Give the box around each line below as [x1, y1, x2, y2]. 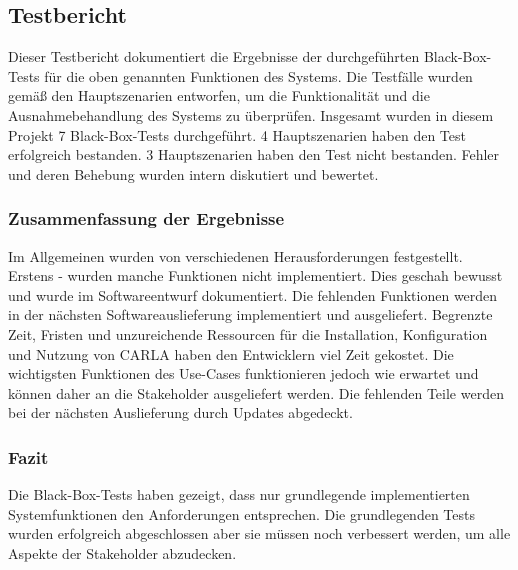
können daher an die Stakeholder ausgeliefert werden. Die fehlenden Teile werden [8, 382, 504, 403]
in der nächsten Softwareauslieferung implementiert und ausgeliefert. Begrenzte [8, 304, 493, 325]
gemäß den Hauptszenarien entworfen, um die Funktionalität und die [8, 85, 430, 106]
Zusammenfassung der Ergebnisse [8, 206, 285, 231]
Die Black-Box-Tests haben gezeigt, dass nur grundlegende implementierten [8, 484, 470, 505]
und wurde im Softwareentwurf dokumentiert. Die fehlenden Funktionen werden [8, 284, 498, 305]
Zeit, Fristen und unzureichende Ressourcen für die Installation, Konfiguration [8, 323, 488, 344]
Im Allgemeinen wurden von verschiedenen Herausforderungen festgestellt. [8, 245, 463, 266]
